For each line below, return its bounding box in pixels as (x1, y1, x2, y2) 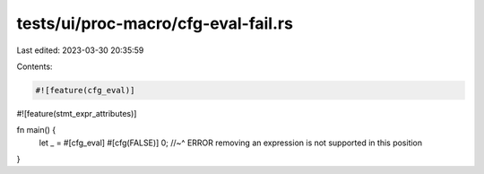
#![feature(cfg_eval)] (35, 85, 135, 95)
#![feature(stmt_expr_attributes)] (16, 108, 137, 118)
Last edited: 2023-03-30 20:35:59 (16, 45, 144, 56)
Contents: (16, 61, 53, 72)
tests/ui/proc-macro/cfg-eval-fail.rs (16, 13, 293, 33)
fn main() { (16, 125, 56, 135)
